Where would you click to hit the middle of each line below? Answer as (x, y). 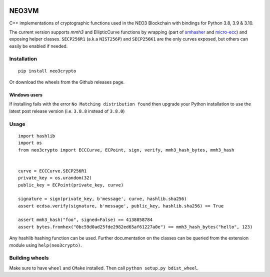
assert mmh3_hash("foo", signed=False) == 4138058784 (85, 220)
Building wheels (29, 258)
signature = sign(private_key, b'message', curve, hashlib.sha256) (102, 199)
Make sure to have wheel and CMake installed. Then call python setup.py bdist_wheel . (104, 268)
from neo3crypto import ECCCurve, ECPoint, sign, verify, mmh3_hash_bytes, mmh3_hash (126, 150)
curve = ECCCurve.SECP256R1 (52, 171)
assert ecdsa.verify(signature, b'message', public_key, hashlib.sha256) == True (121, 206)
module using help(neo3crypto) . (45, 245)
